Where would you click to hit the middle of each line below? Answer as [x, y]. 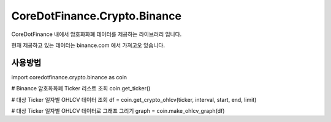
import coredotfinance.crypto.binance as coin [69, 77]
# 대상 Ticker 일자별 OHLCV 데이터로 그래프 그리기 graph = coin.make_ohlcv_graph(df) [118, 111]
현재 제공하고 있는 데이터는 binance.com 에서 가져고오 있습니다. [88, 45]
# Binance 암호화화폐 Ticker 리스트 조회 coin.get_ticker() [81, 88]
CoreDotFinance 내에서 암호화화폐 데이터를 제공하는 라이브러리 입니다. [97, 34]
